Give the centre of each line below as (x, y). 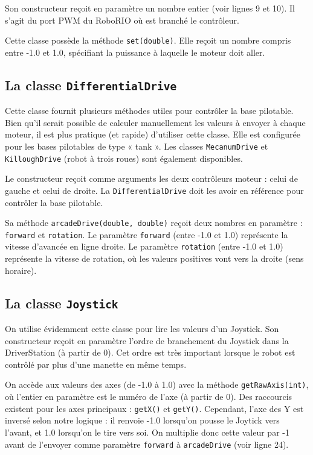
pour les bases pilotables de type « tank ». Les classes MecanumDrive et (137, 146)
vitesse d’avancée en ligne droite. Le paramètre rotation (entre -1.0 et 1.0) (144, 246)
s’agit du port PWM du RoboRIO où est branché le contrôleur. (122, 20)
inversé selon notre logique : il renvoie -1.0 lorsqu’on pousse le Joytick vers (142, 420)
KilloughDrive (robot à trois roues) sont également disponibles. (124, 158)
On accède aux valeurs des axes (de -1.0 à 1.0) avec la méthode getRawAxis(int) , (157, 384)
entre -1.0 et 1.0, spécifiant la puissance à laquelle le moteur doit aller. (135, 52)
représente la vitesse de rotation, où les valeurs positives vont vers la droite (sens (154, 258)
